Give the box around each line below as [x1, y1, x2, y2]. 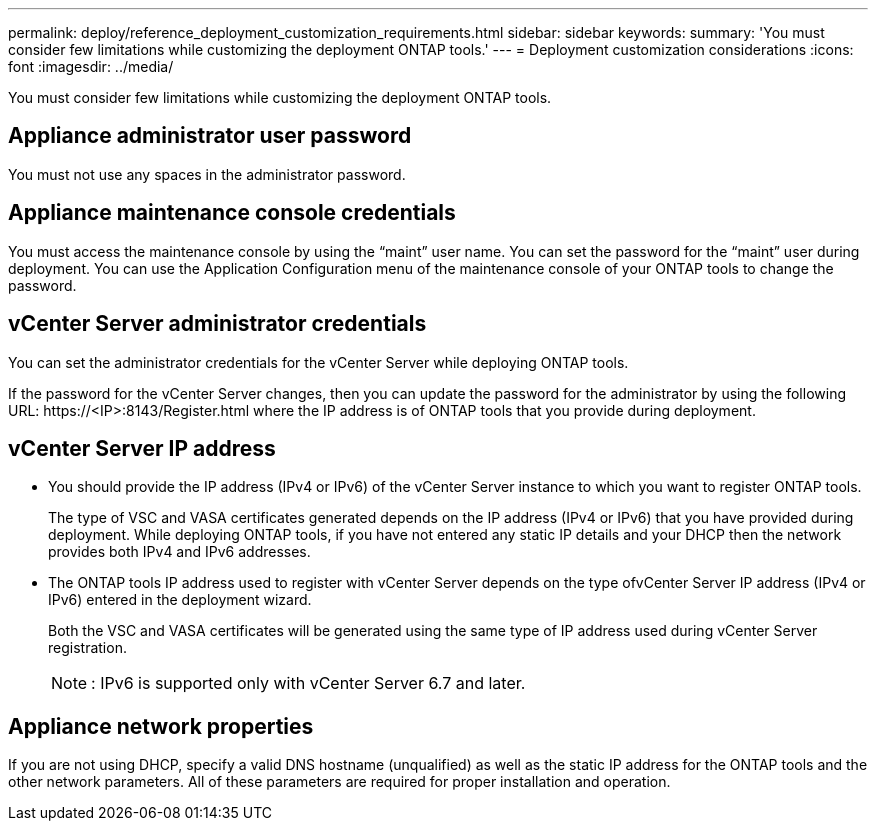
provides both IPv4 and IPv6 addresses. [48, 543, 311, 561]
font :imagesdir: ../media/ [8, 58, 174, 75]
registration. [48, 639, 127, 657]
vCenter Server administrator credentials [8, 311, 427, 337]
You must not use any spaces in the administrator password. [8, 165, 406, 183]
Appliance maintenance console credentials [8, 200, 456, 226]
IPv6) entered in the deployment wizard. [48, 591, 312, 609]
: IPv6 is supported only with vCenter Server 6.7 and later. [91, 673, 526, 694]
